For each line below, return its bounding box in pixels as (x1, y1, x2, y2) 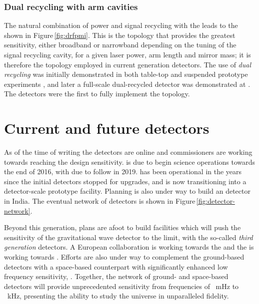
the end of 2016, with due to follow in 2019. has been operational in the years (4, 166, 242, 177)
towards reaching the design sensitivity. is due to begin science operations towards (4, 156, 255, 167)
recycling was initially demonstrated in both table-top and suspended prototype (4, 69, 248, 79)
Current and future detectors (4, 118, 209, 138)
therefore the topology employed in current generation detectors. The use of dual (4, 59, 251, 69)
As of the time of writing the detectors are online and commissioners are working (4, 147, 252, 157)
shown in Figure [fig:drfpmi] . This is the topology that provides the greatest (4, 29, 235, 40)
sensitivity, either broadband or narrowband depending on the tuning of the (4, 39, 236, 50)
